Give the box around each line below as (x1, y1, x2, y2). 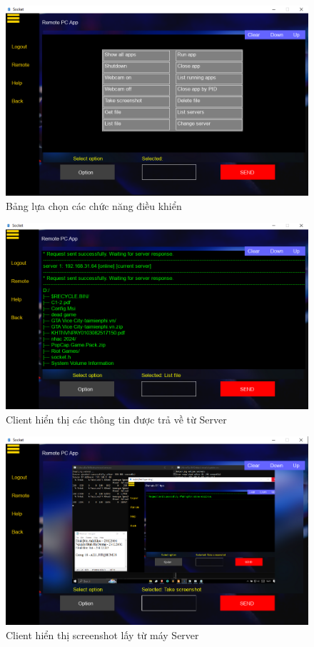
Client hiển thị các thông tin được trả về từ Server (6, 411, 227, 426)
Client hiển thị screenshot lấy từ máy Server (6, 627, 199, 642)
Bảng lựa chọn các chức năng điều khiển (6, 198, 182, 213)
